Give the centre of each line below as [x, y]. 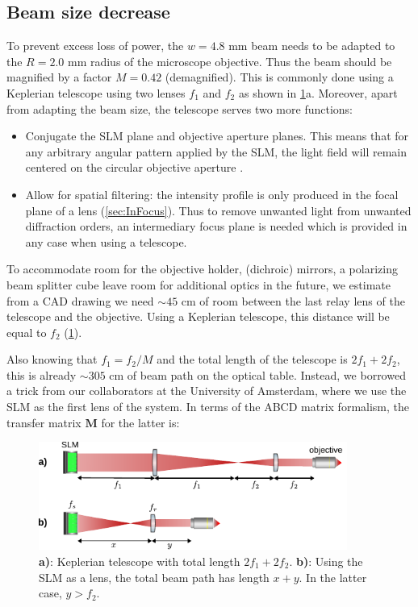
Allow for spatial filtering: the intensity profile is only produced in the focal [212, 194]
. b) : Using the [326, 561]
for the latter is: [140, 422]
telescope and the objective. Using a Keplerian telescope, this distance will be [198, 316]
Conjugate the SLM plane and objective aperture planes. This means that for [217, 136]
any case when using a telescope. [106, 241]
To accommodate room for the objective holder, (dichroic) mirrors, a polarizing [202, 269]
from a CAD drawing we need [80, 300]
